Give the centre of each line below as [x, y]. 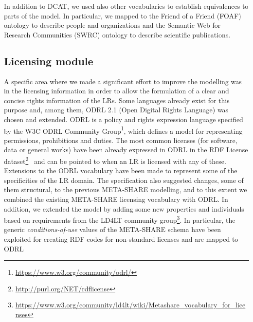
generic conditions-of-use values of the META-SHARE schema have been [113, 229]
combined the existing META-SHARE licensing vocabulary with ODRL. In [116, 199]
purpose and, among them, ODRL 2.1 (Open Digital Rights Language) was [116, 110]
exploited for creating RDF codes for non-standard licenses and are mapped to [121, 239]
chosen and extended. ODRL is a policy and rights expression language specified [124, 119]
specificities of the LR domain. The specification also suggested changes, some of [124, 180]
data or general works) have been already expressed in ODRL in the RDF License [126, 150]
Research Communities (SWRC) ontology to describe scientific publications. [117, 34]
